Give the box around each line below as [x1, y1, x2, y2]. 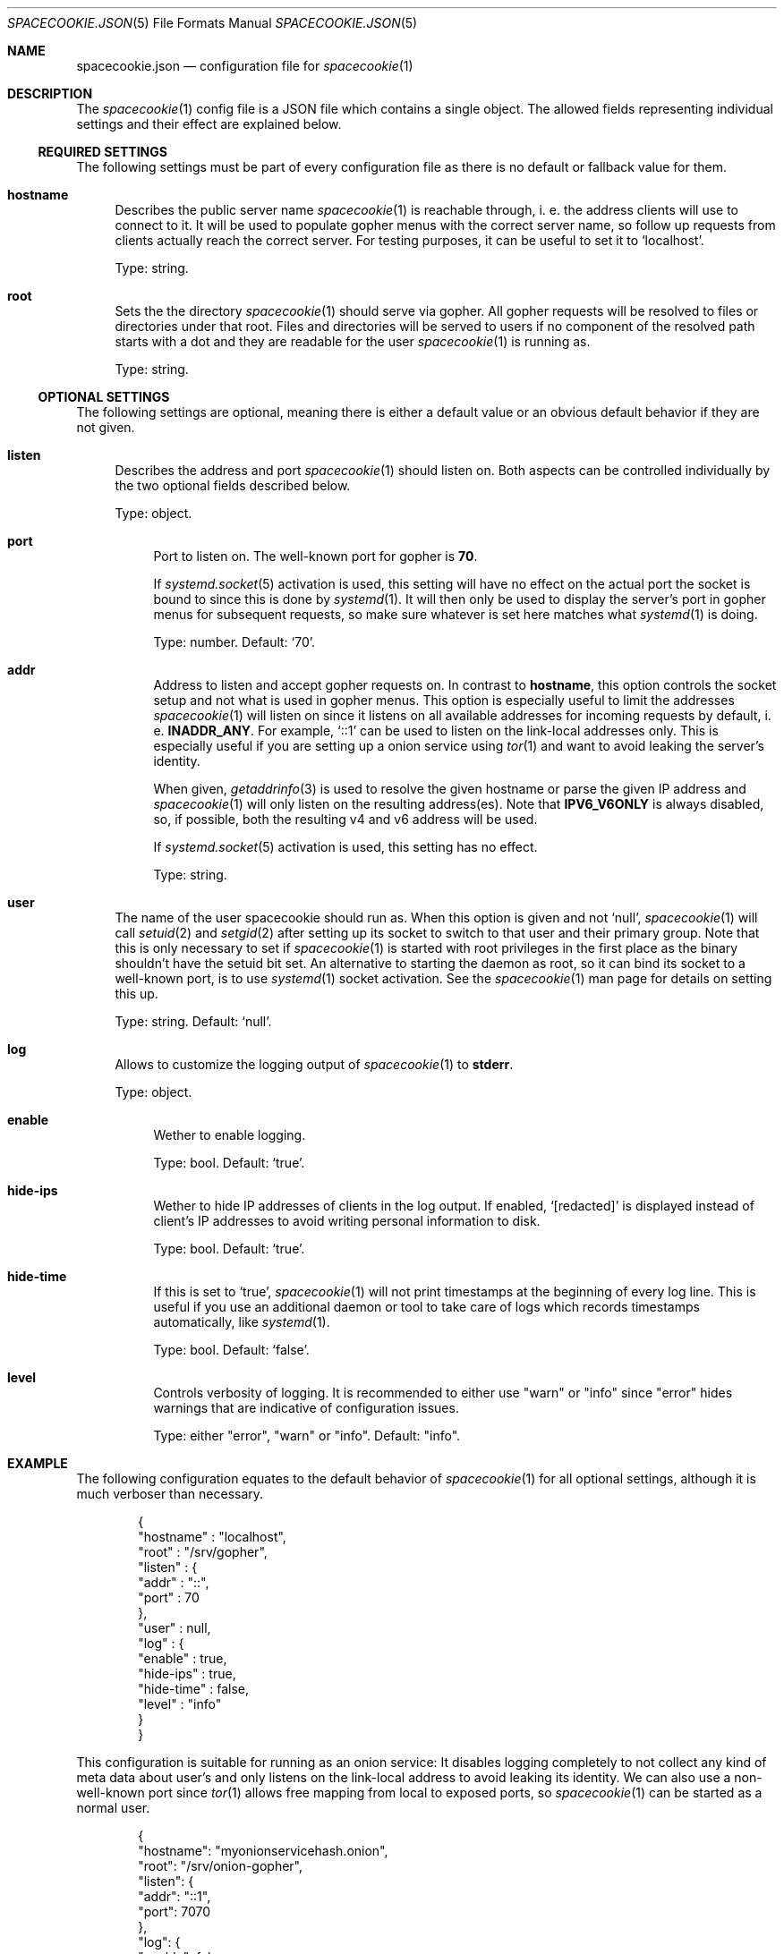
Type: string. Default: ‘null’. [115, 1014, 272, 1029]
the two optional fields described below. [115, 478, 351, 493]
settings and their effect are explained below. [76, 116, 342, 132]
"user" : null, [138, 1620, 211, 1635]
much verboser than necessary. [76, 1486, 264, 1501]
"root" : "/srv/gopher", [138, 1544, 268, 1559]
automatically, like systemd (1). [153, 1314, 330, 1330]
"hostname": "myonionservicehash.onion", [138, 1843, 388, 1858]
